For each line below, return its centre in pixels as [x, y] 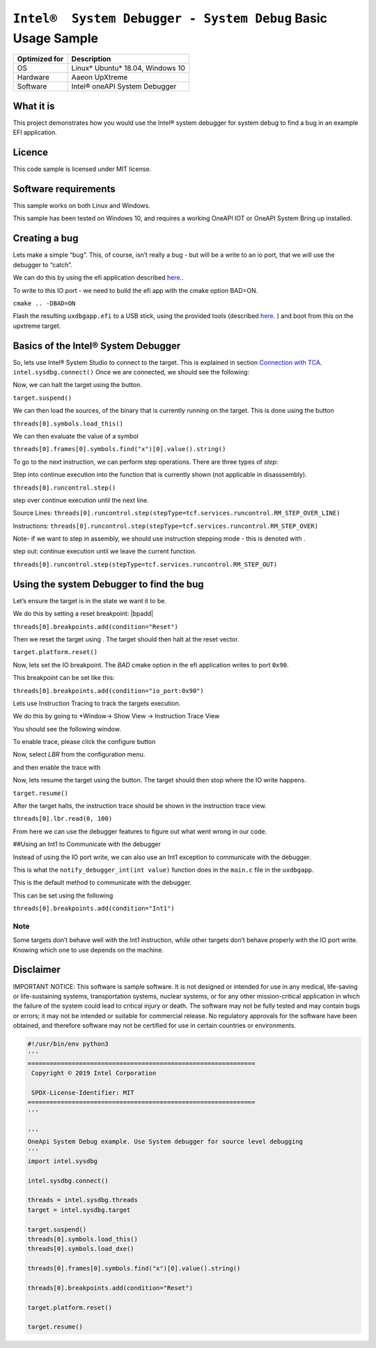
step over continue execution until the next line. [81, 500]
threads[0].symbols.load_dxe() [81, 1249]
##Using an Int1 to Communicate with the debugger [87, 845]
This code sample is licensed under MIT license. [82, 169]
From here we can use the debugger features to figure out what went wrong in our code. [140, 831]
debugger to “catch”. [42, 264]
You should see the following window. [67, 729]
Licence [31, 152]
